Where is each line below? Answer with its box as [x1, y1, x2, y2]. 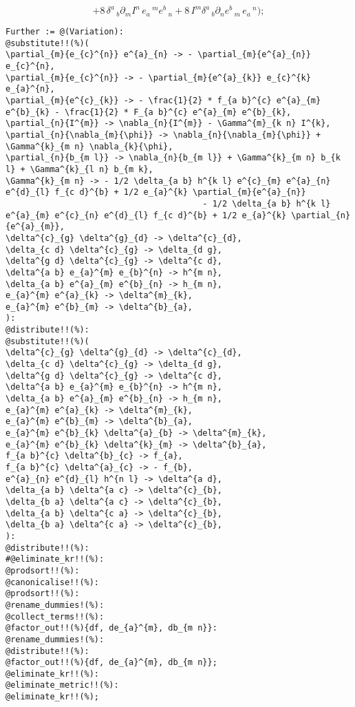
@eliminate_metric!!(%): [6, 680, 119, 690]
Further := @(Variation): [6, 27, 124, 37]
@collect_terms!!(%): [6, 611, 105, 622]
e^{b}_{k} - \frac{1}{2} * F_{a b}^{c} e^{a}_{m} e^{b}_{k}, [6, 107, 292, 117]
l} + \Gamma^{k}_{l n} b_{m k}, [6, 164, 153, 174]
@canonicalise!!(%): [6, 577, 100, 587]
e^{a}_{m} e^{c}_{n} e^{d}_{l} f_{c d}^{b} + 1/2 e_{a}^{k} [6, 210, 287, 220]
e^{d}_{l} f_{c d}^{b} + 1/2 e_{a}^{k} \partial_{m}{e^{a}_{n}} [6, 187, 306, 198]
